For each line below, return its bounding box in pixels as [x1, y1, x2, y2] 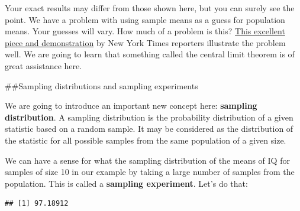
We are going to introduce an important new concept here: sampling [5, 99, 257, 112]
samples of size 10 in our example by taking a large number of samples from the [5, 165, 295, 178]
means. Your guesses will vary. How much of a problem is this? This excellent [5, 25, 285, 37]
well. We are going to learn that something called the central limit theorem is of [5, 48, 295, 60]
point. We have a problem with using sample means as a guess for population [5, 13, 285, 25]
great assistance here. [5, 59, 82, 72]
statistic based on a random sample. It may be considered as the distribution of [5, 122, 293, 135]
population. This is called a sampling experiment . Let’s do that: [5, 177, 248, 189]
